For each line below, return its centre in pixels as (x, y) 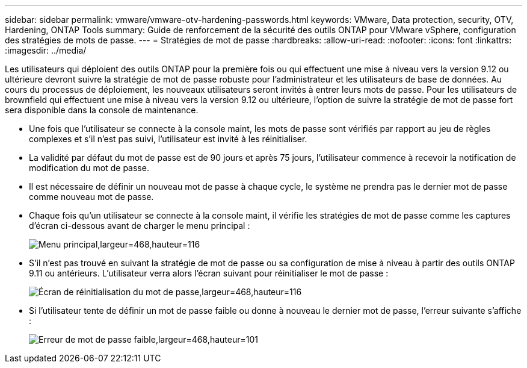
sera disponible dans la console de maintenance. (102, 110)
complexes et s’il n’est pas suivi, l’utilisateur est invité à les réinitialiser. (168, 139)
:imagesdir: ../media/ (46, 50)
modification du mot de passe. (89, 168)
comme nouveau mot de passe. (91, 197)
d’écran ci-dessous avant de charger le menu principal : (140, 226)
